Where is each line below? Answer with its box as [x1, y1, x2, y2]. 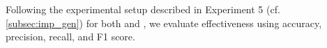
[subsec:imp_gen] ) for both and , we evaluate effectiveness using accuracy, [6, 15, 322, 30]
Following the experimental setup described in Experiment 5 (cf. [6, 2, 280, 16]
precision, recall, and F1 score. [6, 29, 135, 44]
